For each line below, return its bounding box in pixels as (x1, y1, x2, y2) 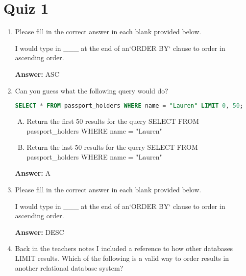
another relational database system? (15, 262, 123, 273)
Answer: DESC (15, 227, 64, 237)
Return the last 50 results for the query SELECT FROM (26, 142, 198, 152)
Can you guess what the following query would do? (15, 85, 168, 95)
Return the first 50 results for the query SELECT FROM (26, 115, 199, 126)
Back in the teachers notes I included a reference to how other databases (15, 243, 233, 253)
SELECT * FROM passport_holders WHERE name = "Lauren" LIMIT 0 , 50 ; (15, 102, 244, 110)
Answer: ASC (15, 69, 59, 79)
